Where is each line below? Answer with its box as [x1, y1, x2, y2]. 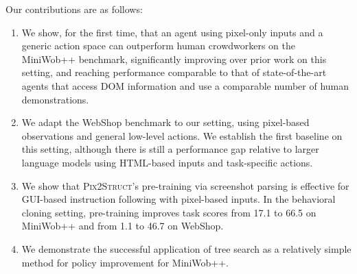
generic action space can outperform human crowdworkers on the [21, 38, 295, 53]
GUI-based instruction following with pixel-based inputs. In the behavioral [21, 192, 336, 206]
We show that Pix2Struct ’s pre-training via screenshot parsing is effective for [21, 178, 349, 192]
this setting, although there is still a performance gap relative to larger [21, 142, 319, 156]
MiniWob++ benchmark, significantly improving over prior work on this [21, 51, 327, 66]
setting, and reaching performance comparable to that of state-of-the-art [21, 65, 327, 79]
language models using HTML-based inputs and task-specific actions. [21, 155, 313, 169]
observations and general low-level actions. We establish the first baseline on [21, 128, 343, 142]
